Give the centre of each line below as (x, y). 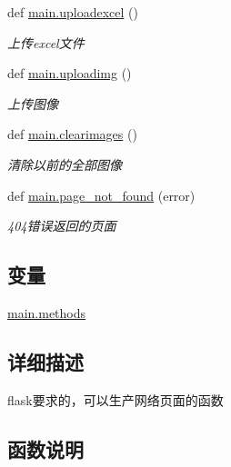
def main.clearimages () (72, 134)
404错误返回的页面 (62, 226)
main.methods (47, 312)
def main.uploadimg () (70, 73)
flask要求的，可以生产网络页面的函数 (115, 399)
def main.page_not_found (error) (101, 195)
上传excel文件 (46, 42)
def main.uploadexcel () (73, 12)
